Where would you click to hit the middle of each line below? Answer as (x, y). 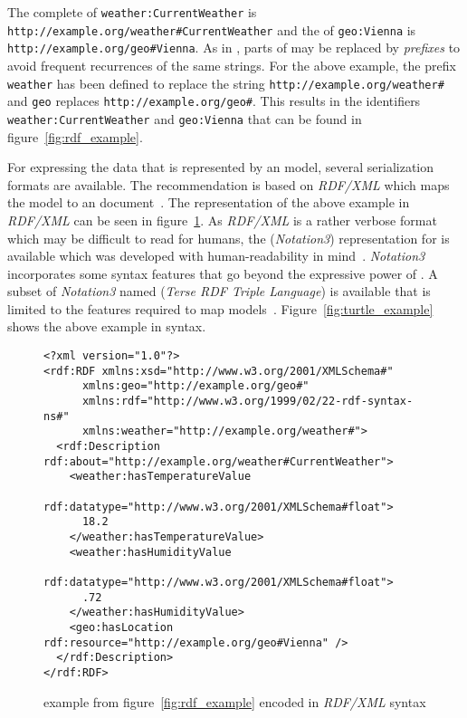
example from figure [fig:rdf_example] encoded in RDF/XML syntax (235, 701)
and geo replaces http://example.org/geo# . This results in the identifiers (214, 101)
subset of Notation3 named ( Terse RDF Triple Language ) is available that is (219, 291)
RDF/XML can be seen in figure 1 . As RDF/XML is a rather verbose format (222, 220)
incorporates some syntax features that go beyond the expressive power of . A (223, 273)
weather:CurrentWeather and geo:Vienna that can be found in (185, 118)
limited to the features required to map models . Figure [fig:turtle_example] (220, 308)
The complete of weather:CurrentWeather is (132, 12)
